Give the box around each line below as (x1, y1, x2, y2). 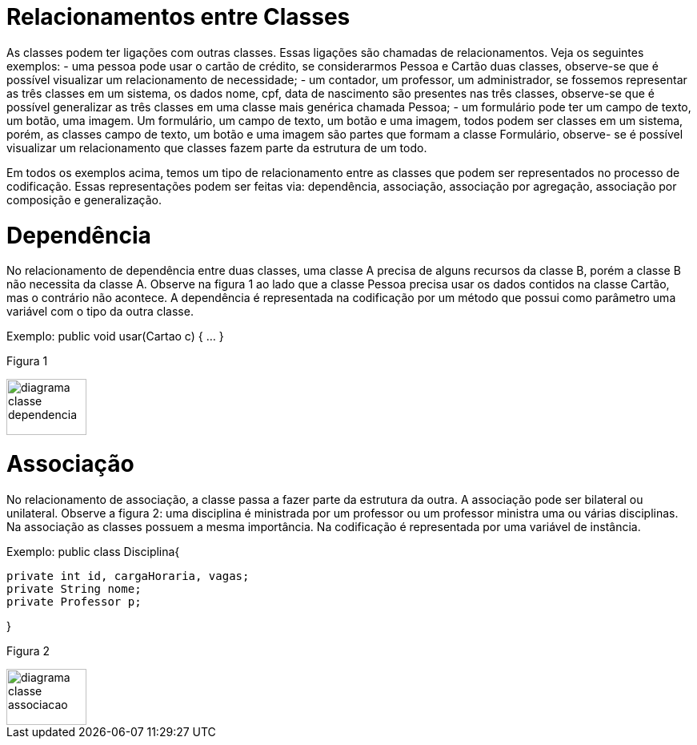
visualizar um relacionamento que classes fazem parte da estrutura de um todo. (6, 140, 427, 155)
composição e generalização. (6, 192, 162, 207)
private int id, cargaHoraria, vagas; (6, 569, 250, 582)
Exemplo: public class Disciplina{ (6, 544, 180, 558)
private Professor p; (6, 594, 142, 608)
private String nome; (6, 582, 142, 595)
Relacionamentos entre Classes (6, 3, 351, 30)
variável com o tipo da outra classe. (6, 304, 194, 319)
